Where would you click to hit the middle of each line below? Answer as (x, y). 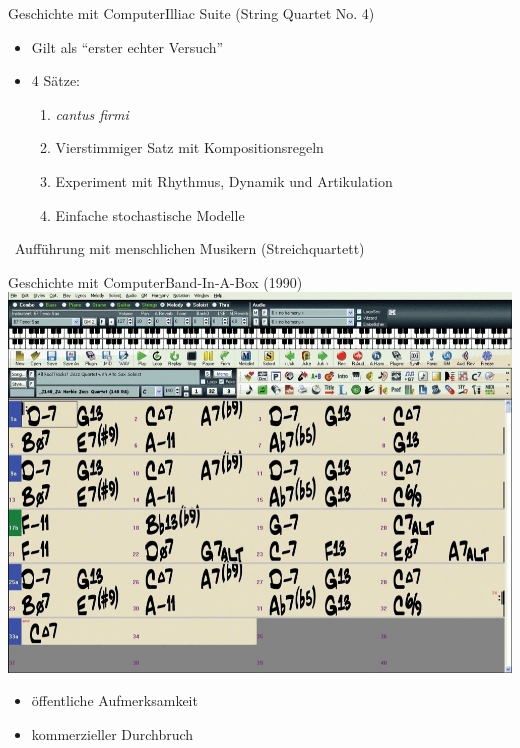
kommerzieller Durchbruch (112, 734)
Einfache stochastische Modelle (150, 214)
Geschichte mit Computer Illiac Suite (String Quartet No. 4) (191, 13)
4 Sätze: (56, 80)
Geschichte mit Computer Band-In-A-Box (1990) (155, 281)
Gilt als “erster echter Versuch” (127, 46)
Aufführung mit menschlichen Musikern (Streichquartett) (189, 248)
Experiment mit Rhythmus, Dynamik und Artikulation (224, 180)
